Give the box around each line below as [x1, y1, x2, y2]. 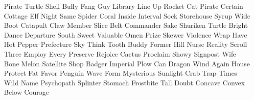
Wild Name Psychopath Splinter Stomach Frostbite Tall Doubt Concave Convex [4, 77, 245, 87]
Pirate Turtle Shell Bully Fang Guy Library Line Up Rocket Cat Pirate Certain [4, 1, 243, 11]
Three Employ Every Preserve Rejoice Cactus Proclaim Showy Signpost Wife [4, 48, 236, 59]
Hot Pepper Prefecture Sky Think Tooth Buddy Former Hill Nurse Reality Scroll [4, 39, 247, 49]
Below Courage [4, 87, 49, 97]
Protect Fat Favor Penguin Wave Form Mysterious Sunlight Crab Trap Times [4, 68, 237, 78]
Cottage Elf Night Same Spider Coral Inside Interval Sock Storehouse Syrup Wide [4, 10, 251, 20]
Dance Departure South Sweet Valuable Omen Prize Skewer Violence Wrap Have [4, 29, 247, 40]
